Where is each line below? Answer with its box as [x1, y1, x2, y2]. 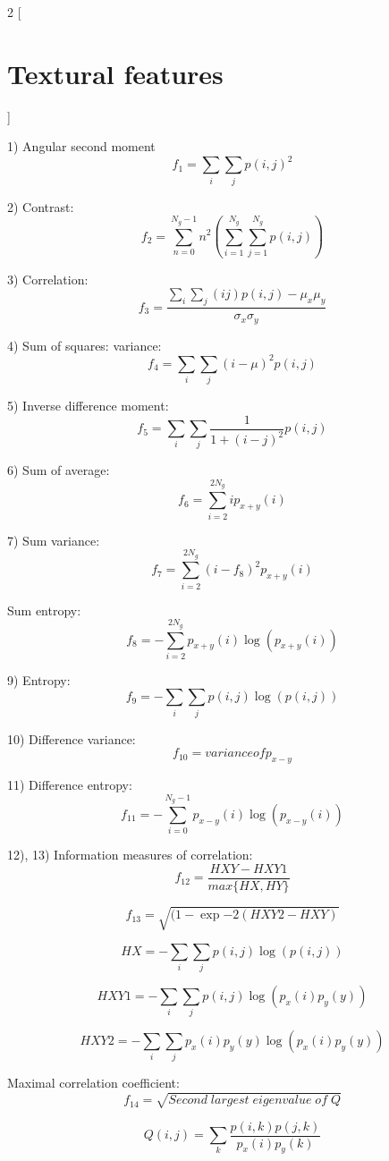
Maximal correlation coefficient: [7, 1073, 180, 1092]
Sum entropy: [7, 600, 81, 619]
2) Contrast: [7, 197, 74, 216]
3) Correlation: [7, 269, 89, 288]
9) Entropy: [7, 670, 71, 689]
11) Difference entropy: [7, 775, 132, 794]
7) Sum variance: [7, 530, 100, 549]
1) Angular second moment [7, 137, 156, 156]
